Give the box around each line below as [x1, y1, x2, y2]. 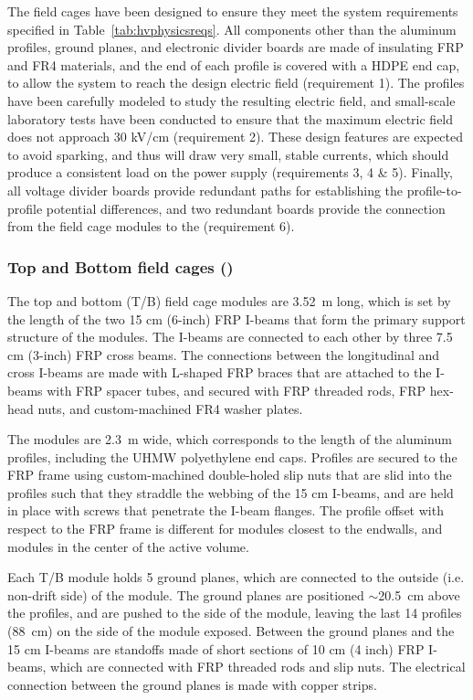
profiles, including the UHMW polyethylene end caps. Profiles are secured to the [7, 447, 457, 466]
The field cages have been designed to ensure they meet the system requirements [7, 2, 458, 20]
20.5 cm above [378, 585, 460, 604]
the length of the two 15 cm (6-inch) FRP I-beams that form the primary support [7, 309, 466, 328]
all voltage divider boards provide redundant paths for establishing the [7, 180, 404, 199]
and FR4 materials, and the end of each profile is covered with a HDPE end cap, [7, 55, 460, 74]
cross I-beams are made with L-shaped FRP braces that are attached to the [7, 363, 432, 382]
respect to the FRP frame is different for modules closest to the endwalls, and [7, 519, 443, 538]
